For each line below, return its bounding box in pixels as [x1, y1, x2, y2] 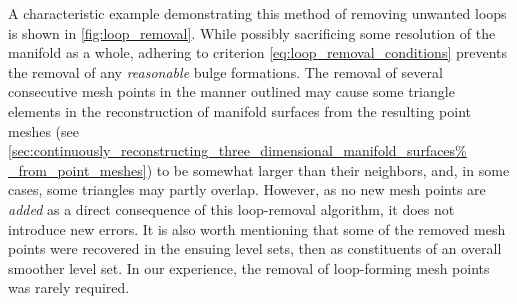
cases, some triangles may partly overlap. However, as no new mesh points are [8, 179, 486, 200]
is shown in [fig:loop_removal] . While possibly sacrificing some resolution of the [8, 22, 496, 43]
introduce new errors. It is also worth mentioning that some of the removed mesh [8, 218, 506, 239]
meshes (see [8, 120, 79, 141]
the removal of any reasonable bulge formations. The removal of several [8, 61, 443, 82]
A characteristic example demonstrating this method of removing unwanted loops [8, 3, 507, 23]
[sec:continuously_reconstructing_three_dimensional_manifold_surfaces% [8, 140, 467, 161]
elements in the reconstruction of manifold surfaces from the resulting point [8, 100, 471, 121]
